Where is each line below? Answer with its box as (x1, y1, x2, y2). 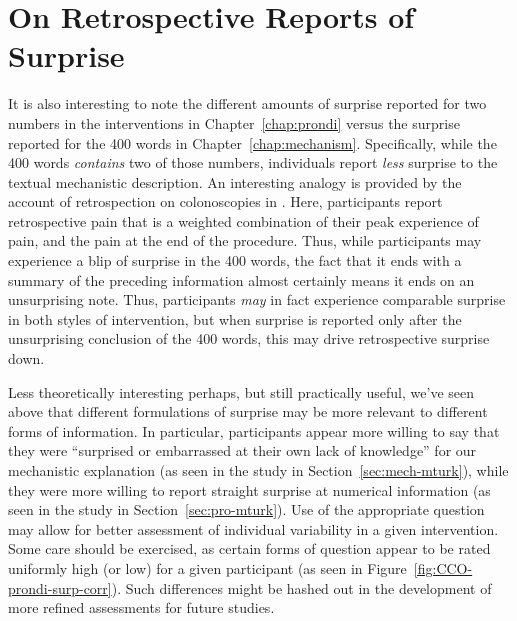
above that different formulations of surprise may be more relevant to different (8, 401, 488, 422)
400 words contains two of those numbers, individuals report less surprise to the (8, 152, 498, 173)
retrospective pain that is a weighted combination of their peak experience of (8, 210, 479, 231)
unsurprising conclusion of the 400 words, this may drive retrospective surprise (8, 328, 490, 349)
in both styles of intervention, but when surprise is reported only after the (8, 308, 462, 329)
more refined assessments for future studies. (8, 597, 275, 618)
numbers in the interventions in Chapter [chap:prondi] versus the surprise (8, 112, 460, 133)
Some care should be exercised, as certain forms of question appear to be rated (8, 538, 491, 559)
